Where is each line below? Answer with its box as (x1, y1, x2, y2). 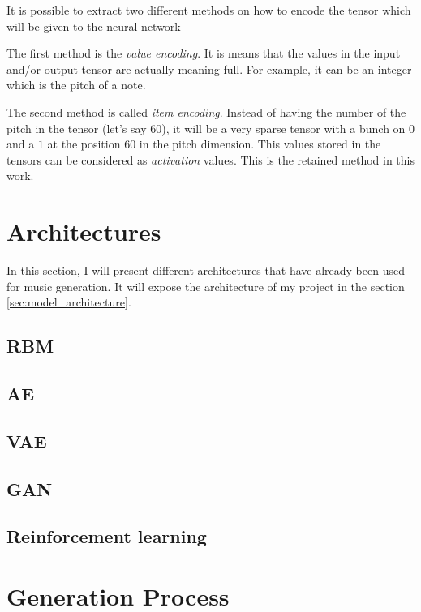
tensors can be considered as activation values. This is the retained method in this (6, 151, 415, 168)
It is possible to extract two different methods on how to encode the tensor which (6, 2, 411, 18)
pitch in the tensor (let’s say (6, 119, 147, 136)
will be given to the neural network (6, 17, 181, 34)
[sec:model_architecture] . (6, 293, 131, 310)
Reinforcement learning (6, 524, 207, 549)
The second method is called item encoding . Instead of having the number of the (6, 103, 406, 120)
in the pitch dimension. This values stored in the (139, 135, 381, 152)
